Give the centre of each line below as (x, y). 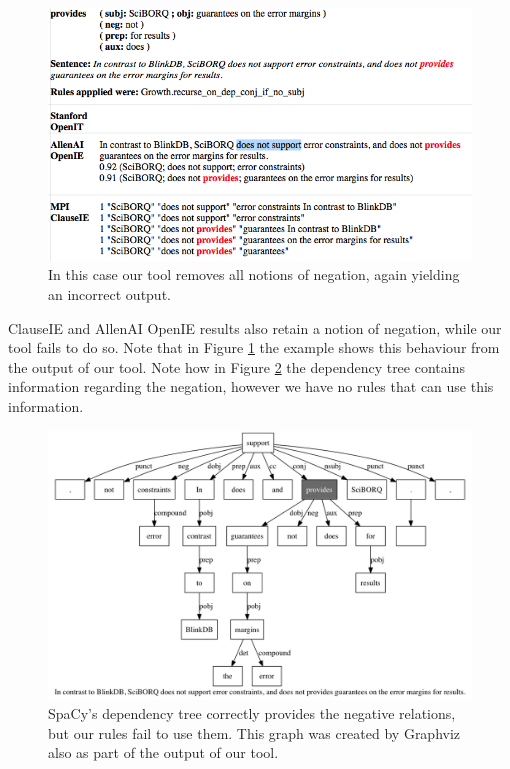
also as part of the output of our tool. (163, 752)
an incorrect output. (109, 293)
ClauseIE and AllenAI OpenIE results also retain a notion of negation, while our (255, 327)
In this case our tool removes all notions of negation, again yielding (254, 274)
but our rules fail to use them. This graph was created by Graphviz (254, 732)
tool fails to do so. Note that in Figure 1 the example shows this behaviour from (254, 347)
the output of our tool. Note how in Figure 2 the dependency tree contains (236, 366)
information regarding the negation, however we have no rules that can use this (251, 386)
